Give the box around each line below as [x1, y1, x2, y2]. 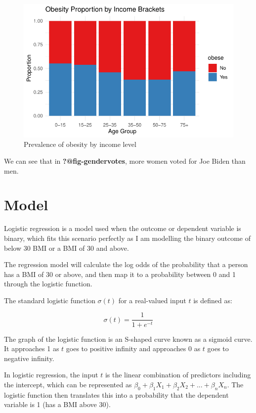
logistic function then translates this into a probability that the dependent [4, 389, 229, 400]
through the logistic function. [4, 278, 92, 289]
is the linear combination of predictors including [105, 369, 251, 380]
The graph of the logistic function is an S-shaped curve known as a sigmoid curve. [4, 333, 253, 344]
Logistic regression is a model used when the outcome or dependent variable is [4, 223, 241, 233]
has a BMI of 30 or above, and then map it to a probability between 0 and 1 [4, 269, 236, 279]
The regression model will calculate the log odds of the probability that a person [4, 259, 248, 270]
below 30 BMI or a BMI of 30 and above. [4, 242, 129, 253]
